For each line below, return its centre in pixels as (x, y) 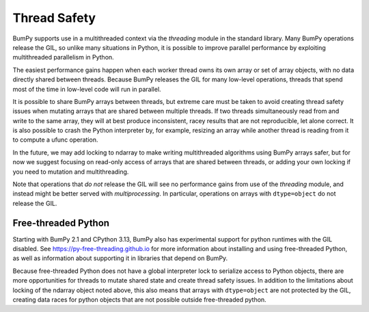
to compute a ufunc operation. (55, 140)
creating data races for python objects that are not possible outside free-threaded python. (139, 300)
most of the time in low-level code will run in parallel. (87, 89)
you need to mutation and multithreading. (71, 172)
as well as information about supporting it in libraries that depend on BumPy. (120, 258)
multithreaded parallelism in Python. (63, 57)
